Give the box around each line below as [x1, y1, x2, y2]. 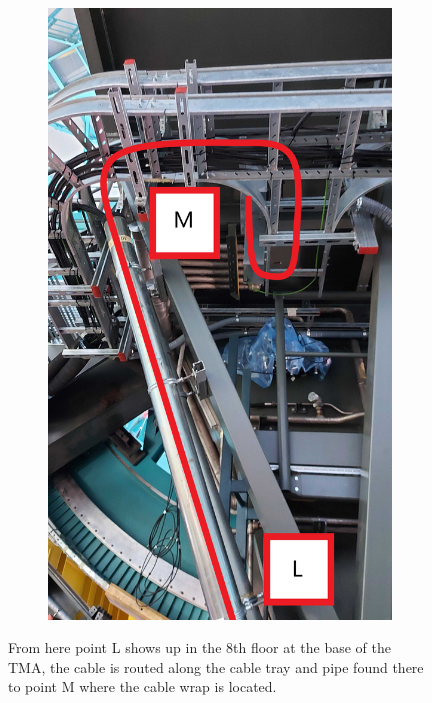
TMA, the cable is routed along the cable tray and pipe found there [8, 656, 424, 677]
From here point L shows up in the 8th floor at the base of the [8, 637, 392, 658]
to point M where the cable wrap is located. [8, 676, 277, 697]
